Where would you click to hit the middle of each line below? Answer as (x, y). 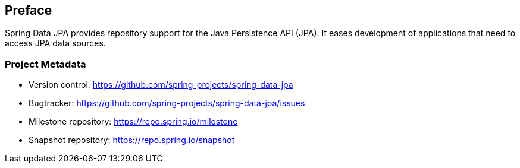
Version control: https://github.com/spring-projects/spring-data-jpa (161, 85)
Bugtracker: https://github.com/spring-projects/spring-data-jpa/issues (167, 103)
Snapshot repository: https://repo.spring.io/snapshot (132, 140)
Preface (29, 10)
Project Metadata (46, 64)
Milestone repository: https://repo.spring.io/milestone (133, 122)
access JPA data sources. (55, 43)
